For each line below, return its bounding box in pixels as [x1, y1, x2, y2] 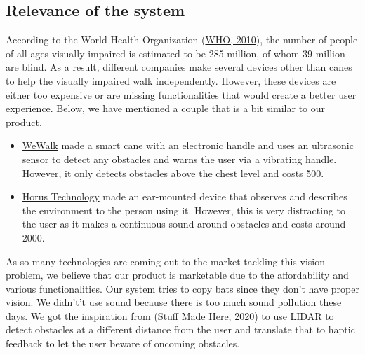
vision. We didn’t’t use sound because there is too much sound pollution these [6, 295, 342, 309]
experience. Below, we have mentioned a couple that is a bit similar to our [6, 101, 326, 116]
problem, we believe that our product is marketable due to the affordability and [6, 267, 349, 282]
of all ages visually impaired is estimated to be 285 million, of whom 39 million [6, 46, 345, 60]
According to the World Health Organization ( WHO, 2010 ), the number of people [6, 32, 358, 47]
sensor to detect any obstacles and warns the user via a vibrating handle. [22, 151, 337, 166]
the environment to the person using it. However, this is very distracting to [22, 202, 346, 217]
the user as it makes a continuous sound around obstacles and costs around [22, 216, 346, 231]
